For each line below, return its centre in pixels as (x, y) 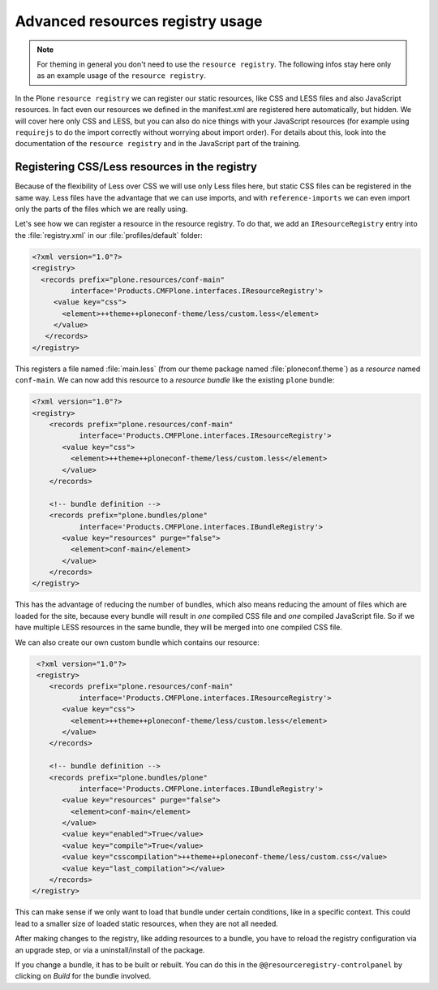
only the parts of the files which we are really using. (101, 209)
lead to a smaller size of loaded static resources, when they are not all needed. (147, 923)
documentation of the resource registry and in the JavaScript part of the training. (158, 144)
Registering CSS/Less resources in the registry (136, 167)
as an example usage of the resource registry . (121, 76)
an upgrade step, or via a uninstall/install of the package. (110, 949)
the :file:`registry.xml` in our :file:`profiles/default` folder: (109, 235)
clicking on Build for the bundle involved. (83, 976)
